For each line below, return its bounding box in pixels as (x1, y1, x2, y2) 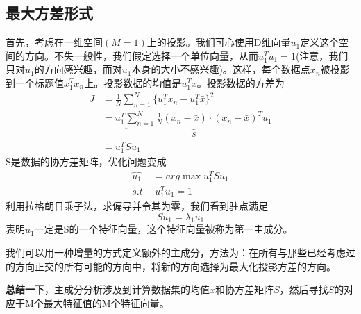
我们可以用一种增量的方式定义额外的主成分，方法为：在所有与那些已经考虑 (6, 245, 346, 260)
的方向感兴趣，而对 (34, 62, 122, 76)
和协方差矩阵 (215, 282, 274, 297)
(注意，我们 (295, 48, 349, 63)
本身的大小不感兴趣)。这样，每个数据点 (131, 62, 310, 76)
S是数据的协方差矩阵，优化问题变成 (6, 154, 167, 168)
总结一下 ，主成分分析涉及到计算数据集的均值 (6, 282, 210, 297)
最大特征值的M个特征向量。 (43, 295, 169, 310)
